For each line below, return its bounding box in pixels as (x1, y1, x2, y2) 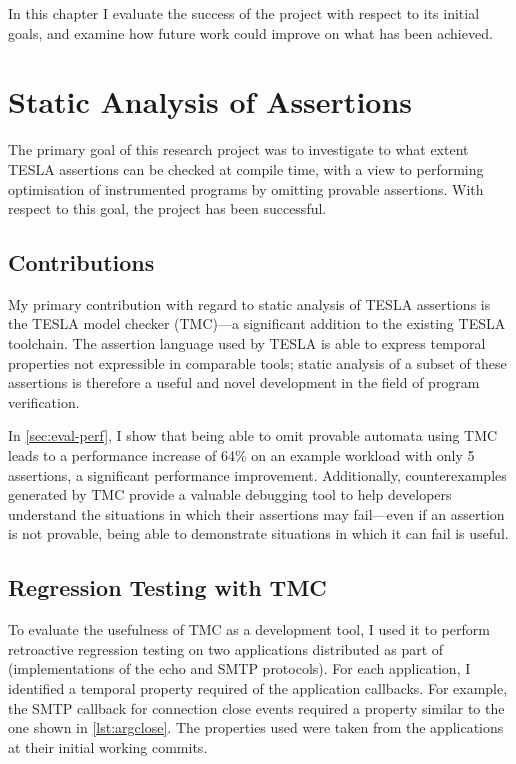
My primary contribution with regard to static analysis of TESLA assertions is (8, 293, 491, 314)
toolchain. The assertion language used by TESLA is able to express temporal (8, 333, 486, 354)
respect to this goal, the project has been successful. (8, 198, 327, 219)
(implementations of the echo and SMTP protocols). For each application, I (8, 658, 471, 679)
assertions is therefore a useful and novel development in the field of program (8, 372, 480, 393)
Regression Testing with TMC (8, 572, 327, 603)
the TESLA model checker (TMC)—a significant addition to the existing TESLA (8, 313, 506, 334)
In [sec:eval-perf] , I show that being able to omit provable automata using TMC (8, 425, 498, 446)
